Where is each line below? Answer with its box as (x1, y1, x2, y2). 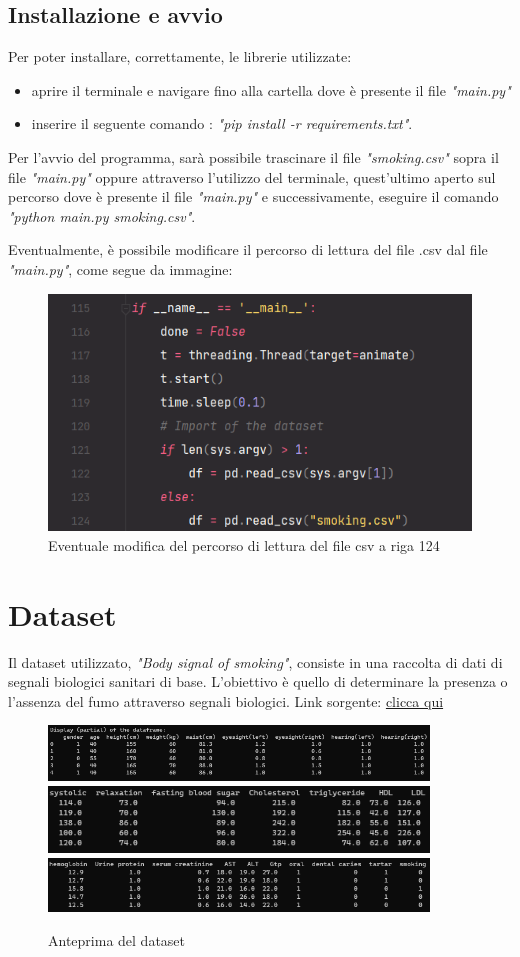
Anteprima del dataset (48, 929, 186, 950)
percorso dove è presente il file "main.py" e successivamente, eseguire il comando (8, 186, 499, 207)
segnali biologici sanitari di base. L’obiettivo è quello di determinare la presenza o (8, 671, 508, 692)
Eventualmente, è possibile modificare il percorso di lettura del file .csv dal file (8, 239, 488, 260)
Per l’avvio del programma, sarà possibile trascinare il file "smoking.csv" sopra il (8, 146, 499, 167)
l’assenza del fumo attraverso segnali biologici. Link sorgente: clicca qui (8, 690, 444, 711)
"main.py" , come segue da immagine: (8, 258, 233, 279)
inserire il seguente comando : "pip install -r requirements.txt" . (31, 113, 413, 134)
